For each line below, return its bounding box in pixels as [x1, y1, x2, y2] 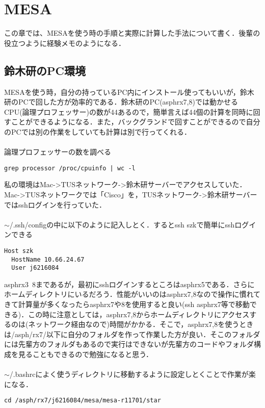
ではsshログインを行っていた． [4, 199, 107, 210]
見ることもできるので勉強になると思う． [18, 349, 153, 360]
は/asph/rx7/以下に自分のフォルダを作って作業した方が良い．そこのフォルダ [4, 328, 260, 339]
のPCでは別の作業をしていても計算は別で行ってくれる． [4, 126, 191, 137]
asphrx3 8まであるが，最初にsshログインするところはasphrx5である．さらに [4, 278, 255, 289]
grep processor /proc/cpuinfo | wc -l [4, 164, 136, 172]
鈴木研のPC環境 [4, 62, 86, 78]
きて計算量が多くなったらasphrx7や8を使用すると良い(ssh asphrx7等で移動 [4, 299, 250, 310]
